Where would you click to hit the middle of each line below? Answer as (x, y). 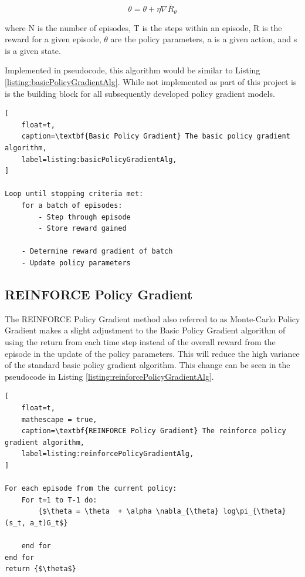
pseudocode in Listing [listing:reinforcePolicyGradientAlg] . (109, 376)
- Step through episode (84, 217)
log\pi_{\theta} (255, 512)
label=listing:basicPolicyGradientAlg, (99, 159)
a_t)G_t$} (49, 523)
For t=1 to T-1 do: (59, 500)
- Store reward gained (82, 229)
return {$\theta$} (40, 569)
